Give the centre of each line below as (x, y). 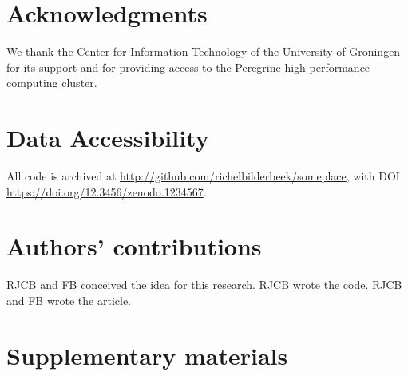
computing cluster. (52, 83)
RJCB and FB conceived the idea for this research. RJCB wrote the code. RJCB (204, 285)
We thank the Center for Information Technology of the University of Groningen (204, 51)
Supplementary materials (147, 355)
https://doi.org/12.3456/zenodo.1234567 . (107, 191)
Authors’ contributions (134, 246)
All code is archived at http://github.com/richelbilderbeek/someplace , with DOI (203, 176)
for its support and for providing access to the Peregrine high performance (188, 67)
